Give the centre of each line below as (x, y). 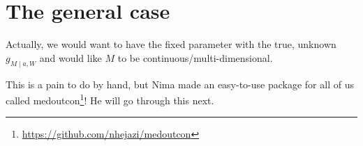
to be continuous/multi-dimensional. (195, 57)
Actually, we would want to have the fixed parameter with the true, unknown (171, 44)
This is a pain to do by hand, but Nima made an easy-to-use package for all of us (180, 84)
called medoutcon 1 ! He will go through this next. (110, 99)
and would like (71, 57)
